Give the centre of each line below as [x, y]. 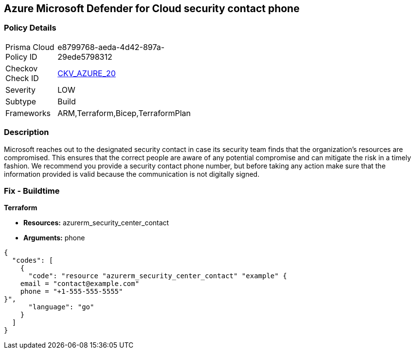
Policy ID [21, 57]
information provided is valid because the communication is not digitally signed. [132, 174]
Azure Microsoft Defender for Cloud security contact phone [152, 8]
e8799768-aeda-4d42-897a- [111, 47]
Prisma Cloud [30, 47]
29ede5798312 [85, 57]
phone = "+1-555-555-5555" [72, 292]
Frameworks [28, 113]
